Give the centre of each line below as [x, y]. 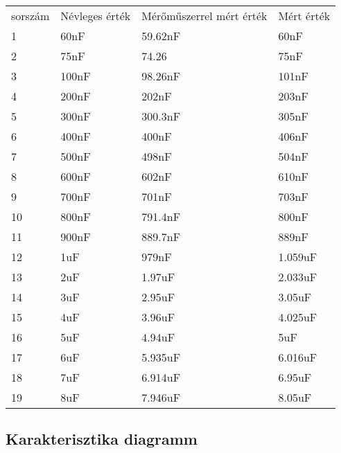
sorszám [30, 16]
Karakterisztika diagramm [102, 439]
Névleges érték [96, 16]
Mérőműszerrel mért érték [204, 16]
